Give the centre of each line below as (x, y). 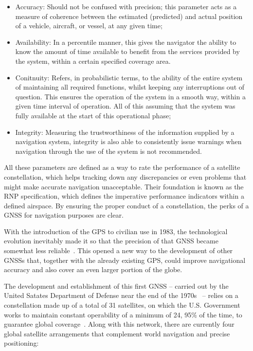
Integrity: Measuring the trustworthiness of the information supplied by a (125, 132)
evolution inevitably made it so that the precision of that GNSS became (111, 241)
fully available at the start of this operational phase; (93, 115)
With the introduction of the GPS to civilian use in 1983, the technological (116, 231)
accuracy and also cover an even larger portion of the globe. (93, 269)
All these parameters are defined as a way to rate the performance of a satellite (122, 167)
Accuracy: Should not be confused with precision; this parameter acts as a (126, 6)
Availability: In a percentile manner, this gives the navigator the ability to (126, 42)
